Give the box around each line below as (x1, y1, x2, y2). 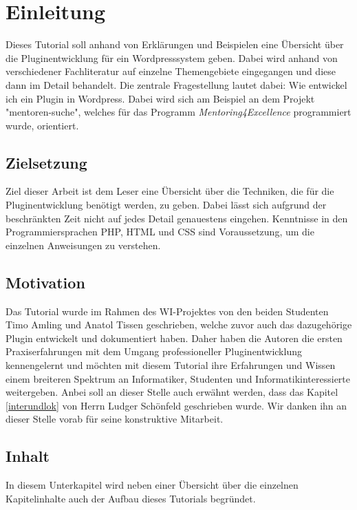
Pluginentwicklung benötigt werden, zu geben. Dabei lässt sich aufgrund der (6, 198, 327, 212)
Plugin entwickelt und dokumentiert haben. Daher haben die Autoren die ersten (6, 330, 343, 345)
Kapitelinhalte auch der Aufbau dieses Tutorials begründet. (6, 491, 256, 505)
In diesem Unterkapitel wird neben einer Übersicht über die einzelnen (6, 478, 299, 492)
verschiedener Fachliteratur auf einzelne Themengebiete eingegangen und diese (6, 64, 336, 78)
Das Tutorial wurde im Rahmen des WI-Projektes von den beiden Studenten (6, 304, 329, 318)
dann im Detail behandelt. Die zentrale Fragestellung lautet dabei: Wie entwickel (6, 77, 347, 92)
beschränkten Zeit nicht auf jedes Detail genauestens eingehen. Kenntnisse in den (6, 211, 348, 225)
